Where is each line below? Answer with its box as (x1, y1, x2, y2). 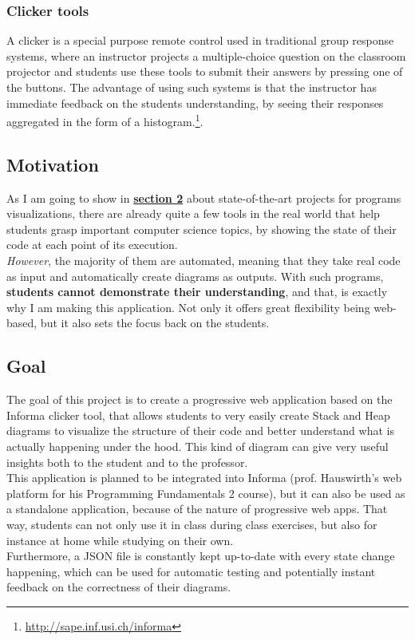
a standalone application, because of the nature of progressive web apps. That (6, 500, 388, 517)
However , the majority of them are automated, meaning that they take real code (6, 252, 401, 269)
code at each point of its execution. (6, 236, 178, 253)
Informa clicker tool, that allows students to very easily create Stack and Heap (6, 406, 390, 423)
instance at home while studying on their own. (6, 531, 234, 548)
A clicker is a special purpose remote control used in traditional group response (6, 32, 394, 49)
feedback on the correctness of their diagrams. (6, 579, 231, 595)
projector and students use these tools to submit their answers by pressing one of (6, 63, 403, 80)
